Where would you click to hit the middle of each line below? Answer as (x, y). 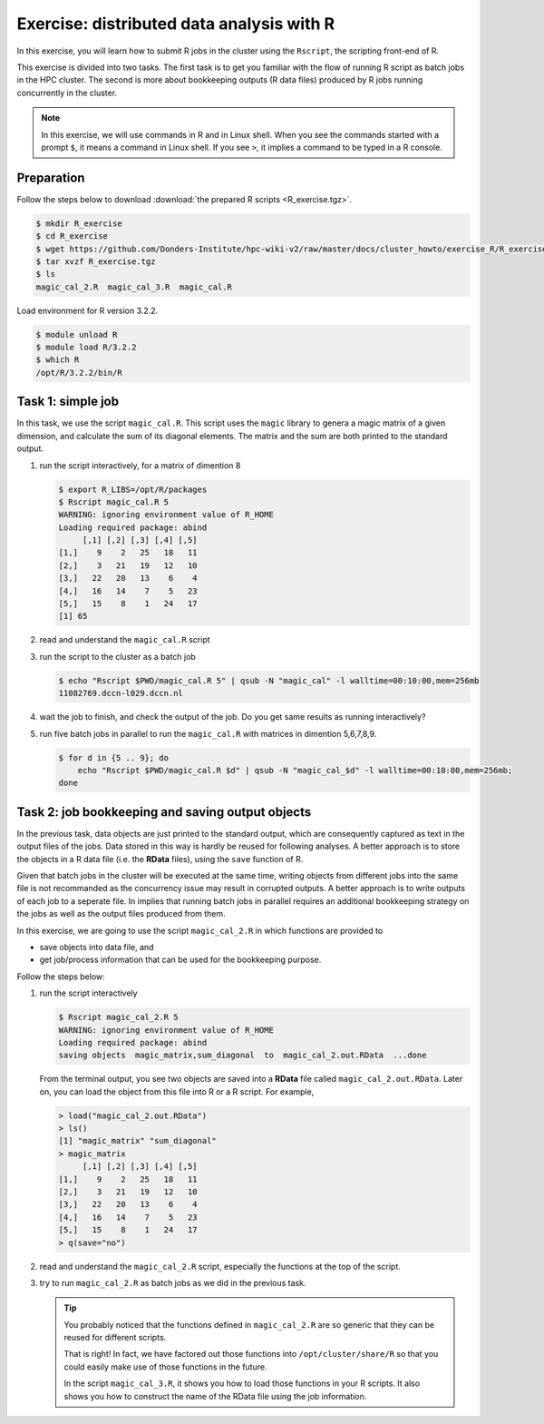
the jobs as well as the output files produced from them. (121, 914)
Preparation (51, 177)
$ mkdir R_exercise (79, 223)
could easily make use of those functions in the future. (165, 1367)
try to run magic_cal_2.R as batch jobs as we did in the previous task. (173, 1282)
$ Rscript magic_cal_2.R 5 (118, 1017)
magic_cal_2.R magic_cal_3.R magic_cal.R (134, 287)
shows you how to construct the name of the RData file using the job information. (215, 1396)
